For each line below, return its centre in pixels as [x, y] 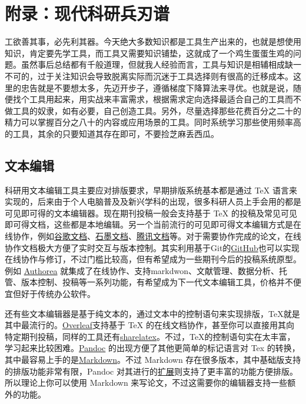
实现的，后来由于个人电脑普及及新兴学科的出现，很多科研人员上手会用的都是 [153, 201]
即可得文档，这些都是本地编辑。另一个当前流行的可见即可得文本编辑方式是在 [153, 224]
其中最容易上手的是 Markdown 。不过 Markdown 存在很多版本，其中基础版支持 [153, 359]
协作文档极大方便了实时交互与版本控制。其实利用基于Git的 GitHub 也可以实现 [152, 247]
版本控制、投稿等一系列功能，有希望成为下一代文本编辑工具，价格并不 [157, 282]
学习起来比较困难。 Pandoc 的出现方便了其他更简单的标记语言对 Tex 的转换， [152, 348]
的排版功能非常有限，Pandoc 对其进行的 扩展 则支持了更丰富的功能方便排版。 [151, 371]
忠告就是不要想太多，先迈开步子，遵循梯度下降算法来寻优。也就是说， [157, 87]
